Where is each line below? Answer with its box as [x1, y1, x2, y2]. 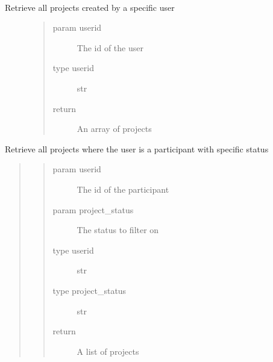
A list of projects [77, 345, 139, 357]
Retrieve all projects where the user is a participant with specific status [5, 142, 269, 155]
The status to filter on [77, 223, 159, 236]
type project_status [52, 284, 127, 296]
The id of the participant [77, 183, 169, 195]
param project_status [52, 203, 134, 216]
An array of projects [77, 122, 152, 135]
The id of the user [77, 41, 143, 54]
